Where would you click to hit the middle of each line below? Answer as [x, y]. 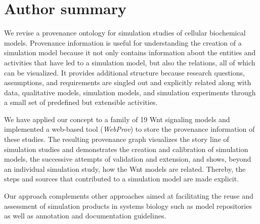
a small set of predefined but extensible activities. [81, 102]
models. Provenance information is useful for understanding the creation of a [123, 42]
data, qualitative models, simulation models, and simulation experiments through [130, 92]
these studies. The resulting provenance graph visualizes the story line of [117, 139]
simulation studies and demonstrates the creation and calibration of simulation [126, 149]
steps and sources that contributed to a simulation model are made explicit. [122, 179]
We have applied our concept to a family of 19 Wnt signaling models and [117, 119]
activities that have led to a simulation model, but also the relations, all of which [130, 62]
